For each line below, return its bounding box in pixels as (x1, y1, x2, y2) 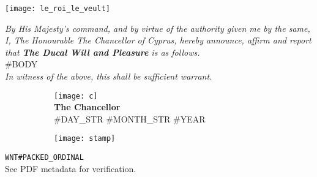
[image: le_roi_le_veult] (5, 4, 110, 13)
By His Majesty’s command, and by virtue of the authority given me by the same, (5, 21, 310, 34)
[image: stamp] (54, 134, 116, 143)
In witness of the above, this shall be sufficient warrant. (5, 70, 212, 83)
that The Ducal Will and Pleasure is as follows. (5, 45, 200, 58)
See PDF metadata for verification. (5, 162, 136, 175)
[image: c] (54, 91, 98, 100)
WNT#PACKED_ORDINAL (5, 153, 84, 162)
